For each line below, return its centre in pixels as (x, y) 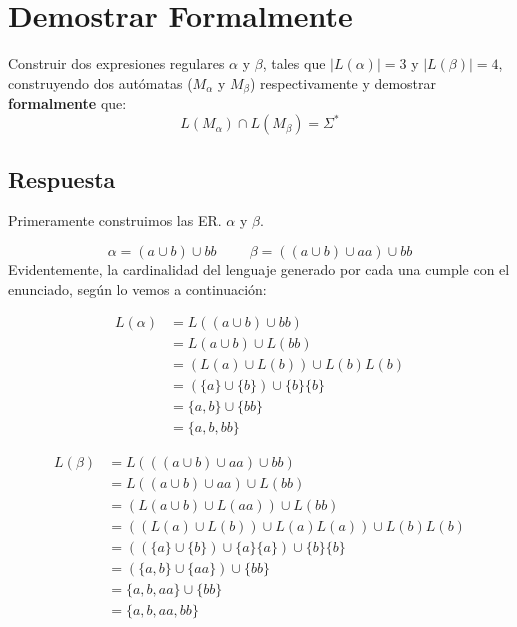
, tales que (294, 63)
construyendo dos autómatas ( (100, 82)
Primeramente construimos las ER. (115, 220)
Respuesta (62, 178)
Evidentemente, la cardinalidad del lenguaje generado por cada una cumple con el (259, 269)
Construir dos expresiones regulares (116, 63)
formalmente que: (67, 103)
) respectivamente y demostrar (343, 82)
